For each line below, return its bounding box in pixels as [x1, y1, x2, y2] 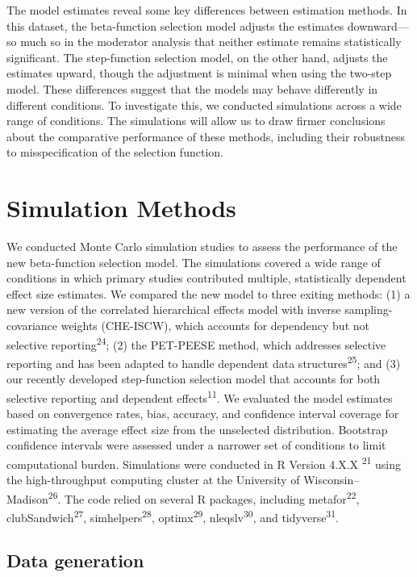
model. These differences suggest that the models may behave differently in [6, 80, 378, 97]
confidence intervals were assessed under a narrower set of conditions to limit [6, 437, 386, 454]
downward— [347, 17, 409, 34]
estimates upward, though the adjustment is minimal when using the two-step [6, 65, 392, 82]
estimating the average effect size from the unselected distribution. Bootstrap [6, 420, 388, 437]
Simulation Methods [6, 191, 236, 224]
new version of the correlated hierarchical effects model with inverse [6, 301, 341, 318]
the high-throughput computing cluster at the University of [6, 471, 300, 487]
